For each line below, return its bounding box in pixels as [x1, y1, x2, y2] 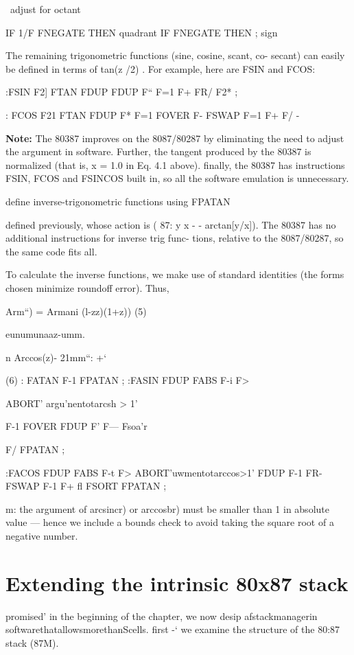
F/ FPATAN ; [5, 442, 65, 457]
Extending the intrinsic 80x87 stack [5, 568, 349, 597]
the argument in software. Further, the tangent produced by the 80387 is [5, 144, 311, 159]
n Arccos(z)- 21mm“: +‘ [5, 349, 107, 364]
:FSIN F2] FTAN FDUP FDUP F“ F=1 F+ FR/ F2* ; [5, 84, 238, 99]
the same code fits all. [5, 244, 97, 258]
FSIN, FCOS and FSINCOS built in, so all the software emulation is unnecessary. [5, 171, 349, 185]
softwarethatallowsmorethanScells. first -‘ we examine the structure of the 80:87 [5, 622, 340, 636]
